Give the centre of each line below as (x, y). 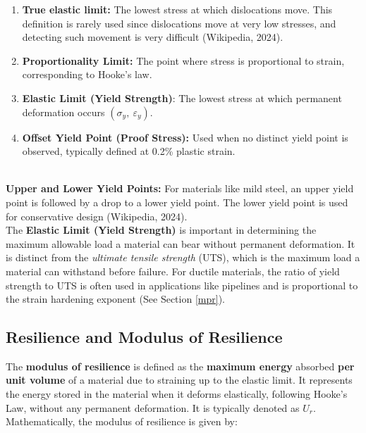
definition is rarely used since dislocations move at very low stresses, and (179, 23)
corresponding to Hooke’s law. (87, 74)
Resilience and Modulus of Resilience (144, 337)
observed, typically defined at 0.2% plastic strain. (129, 151)
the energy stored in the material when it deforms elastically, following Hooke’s (177, 394)
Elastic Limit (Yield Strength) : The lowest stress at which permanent (182, 98)
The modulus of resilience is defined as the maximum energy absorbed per (180, 366)
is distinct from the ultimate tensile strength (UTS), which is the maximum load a (183, 257)
